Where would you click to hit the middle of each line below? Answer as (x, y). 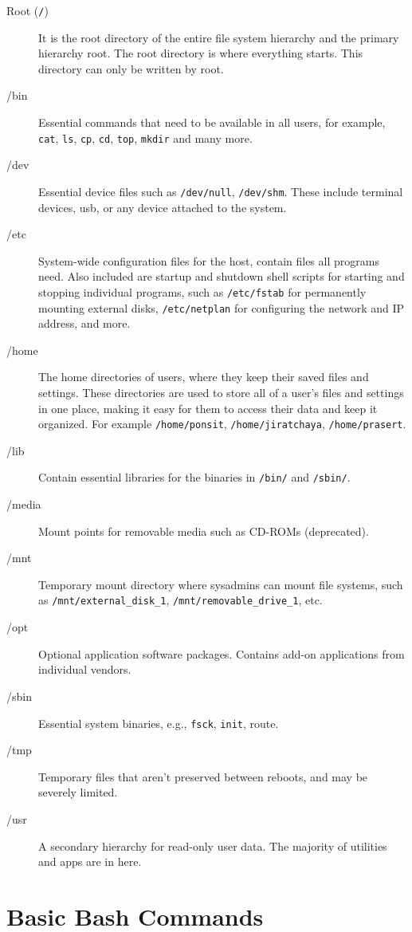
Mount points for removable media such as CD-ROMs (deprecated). (204, 531)
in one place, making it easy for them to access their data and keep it (208, 408)
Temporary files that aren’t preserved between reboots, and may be (203, 776)
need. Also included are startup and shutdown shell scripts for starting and (222, 276)
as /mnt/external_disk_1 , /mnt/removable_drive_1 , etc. (180, 600)
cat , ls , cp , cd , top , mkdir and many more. (145, 138)
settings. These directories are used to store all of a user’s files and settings (221, 392)
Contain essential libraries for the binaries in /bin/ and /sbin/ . (194, 477)
